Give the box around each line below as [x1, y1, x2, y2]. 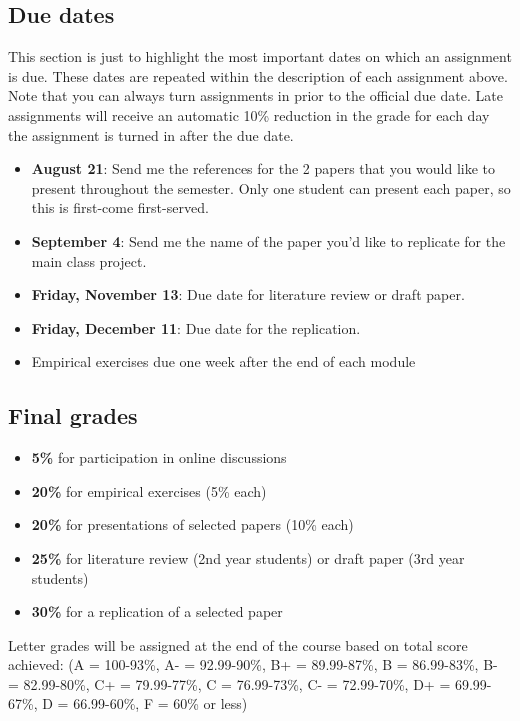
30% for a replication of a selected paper [31, 601, 283, 622]
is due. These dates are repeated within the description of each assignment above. [8, 65, 508, 86]
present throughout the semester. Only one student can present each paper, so [31, 177, 511, 198]
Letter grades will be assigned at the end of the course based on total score [8, 634, 468, 655]
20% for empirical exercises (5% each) [31, 480, 267, 501]
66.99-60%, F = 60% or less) [73, 693, 248, 714]
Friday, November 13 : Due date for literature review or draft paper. [31, 284, 465, 305]
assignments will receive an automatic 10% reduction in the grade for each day [8, 104, 490, 125]
